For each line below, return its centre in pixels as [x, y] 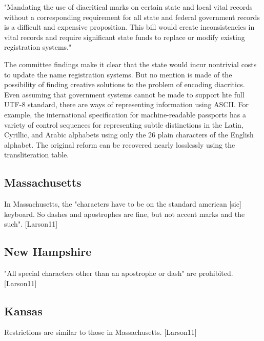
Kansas [23, 310]
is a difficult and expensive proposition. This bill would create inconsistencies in [129, 27]
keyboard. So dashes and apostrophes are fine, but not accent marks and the [125, 214]
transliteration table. [37, 155]
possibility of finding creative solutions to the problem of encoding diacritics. [125, 84]
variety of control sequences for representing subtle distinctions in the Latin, [124, 124]
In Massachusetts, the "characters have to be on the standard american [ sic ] [123, 204]
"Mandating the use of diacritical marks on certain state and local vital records [128, 7]
